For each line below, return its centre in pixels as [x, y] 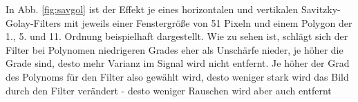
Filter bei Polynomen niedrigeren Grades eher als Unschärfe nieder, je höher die [175, 49]
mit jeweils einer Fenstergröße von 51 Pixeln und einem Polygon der [208, 22]
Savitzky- [321, 9]
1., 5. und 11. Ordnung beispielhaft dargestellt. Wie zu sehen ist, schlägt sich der [177, 36]
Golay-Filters [34, 22]
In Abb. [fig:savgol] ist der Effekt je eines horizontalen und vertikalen [152, 9]
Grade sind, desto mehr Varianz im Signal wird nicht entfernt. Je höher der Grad [178, 63]
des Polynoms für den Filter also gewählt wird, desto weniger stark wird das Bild [177, 76]
